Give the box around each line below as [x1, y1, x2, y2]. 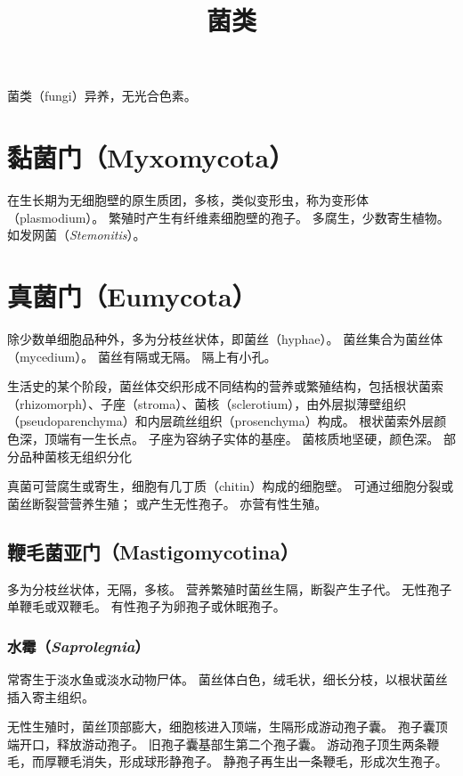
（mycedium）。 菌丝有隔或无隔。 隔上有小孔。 [7, 347, 277, 365]
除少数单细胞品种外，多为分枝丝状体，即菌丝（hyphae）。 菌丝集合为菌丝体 [7, 330, 443, 347]
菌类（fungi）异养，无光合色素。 [7, 86, 197, 105]
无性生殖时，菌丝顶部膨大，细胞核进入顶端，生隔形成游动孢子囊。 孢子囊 [7, 717, 435, 736]
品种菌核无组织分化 [19, 446, 132, 465]
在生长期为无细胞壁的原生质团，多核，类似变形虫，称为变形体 [7, 191, 369, 209]
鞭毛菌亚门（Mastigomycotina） [7, 537, 299, 565]
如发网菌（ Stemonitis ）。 [7, 225, 146, 244]
